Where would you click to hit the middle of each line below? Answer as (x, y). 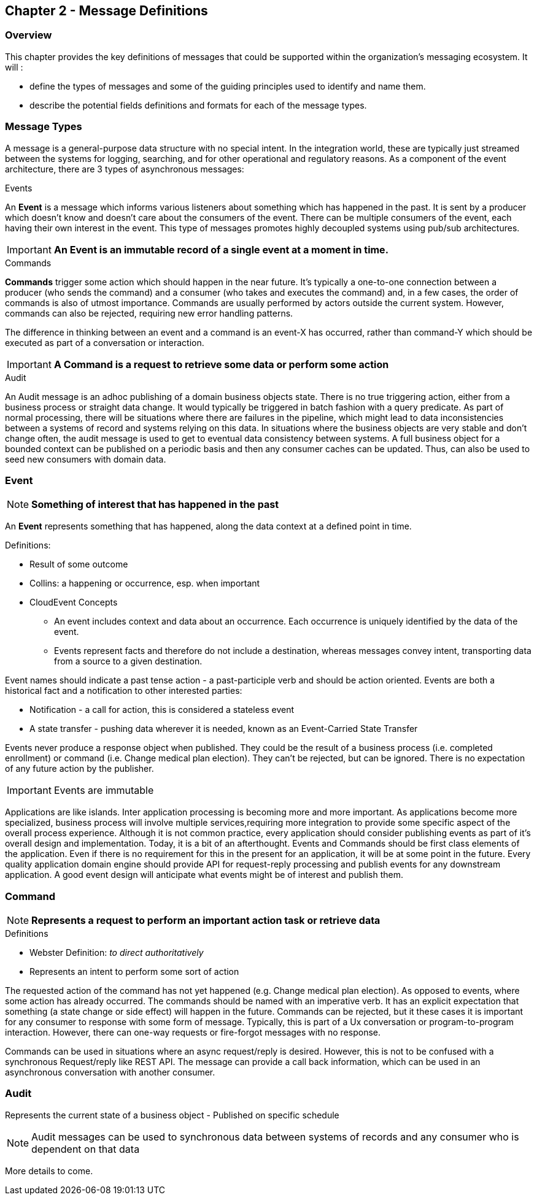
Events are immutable (104, 790)
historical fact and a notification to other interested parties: (124, 691)
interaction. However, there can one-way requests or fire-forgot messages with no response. (193, 1033)
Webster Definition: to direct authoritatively (117, 953)
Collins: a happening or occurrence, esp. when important (145, 583)
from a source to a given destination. (128, 661)
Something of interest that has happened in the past (155, 505)
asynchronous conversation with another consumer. (110, 1072)
